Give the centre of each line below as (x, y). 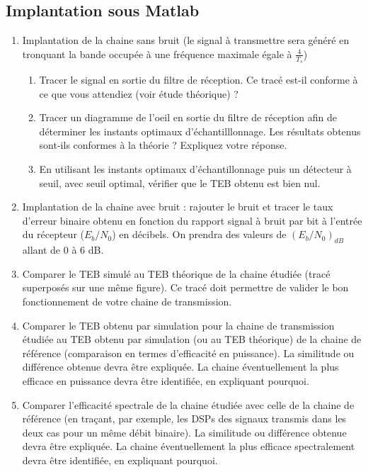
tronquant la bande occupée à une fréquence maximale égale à (157, 54)
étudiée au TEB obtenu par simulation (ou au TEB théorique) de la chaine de (192, 339)
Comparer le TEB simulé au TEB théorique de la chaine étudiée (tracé (176, 273)
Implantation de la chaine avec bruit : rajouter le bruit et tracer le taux (178, 207)
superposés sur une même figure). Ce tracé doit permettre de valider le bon (185, 287)
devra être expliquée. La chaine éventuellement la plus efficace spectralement (189, 446)
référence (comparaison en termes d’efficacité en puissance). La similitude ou (188, 353)
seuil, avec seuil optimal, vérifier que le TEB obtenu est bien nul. (180, 182)
